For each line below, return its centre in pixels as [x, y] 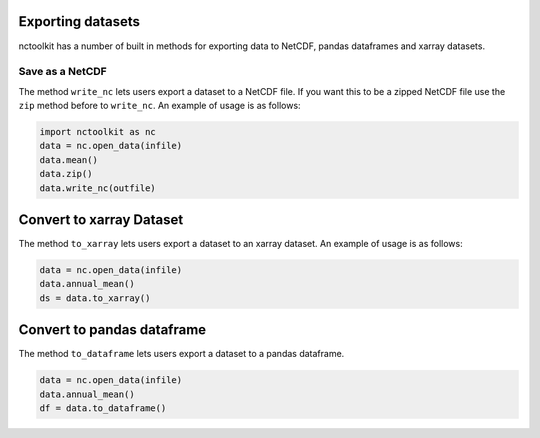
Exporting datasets [79, 21]
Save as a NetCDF [62, 72]
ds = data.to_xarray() [95, 298]
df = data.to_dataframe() [103, 408]
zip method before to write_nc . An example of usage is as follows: [159, 106]
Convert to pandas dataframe [112, 330]
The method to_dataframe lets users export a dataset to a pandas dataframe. [181, 354]
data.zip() [66, 174]
